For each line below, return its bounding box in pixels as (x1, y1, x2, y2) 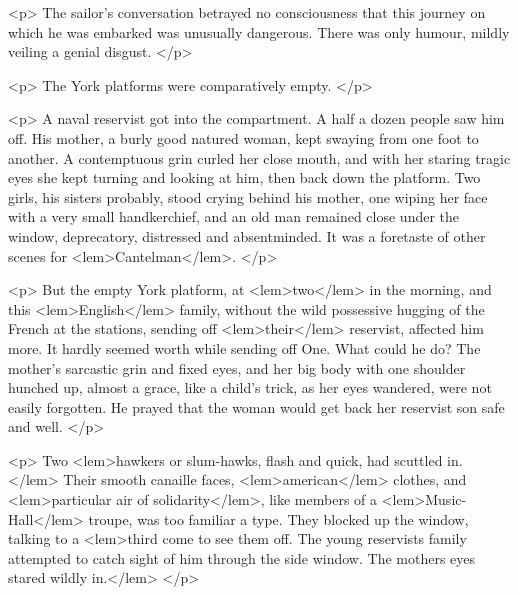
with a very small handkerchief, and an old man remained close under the (8, 206, 460, 227)
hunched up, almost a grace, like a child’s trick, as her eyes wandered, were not (8, 377, 492, 398)
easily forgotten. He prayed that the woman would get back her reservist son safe (8, 396, 505, 417)
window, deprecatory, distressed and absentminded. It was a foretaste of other (8, 225, 486, 246)
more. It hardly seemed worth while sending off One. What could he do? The (8, 337, 481, 358)
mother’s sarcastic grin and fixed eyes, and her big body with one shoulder (8, 357, 466, 378)
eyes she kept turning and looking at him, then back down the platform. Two (8, 167, 481, 188)
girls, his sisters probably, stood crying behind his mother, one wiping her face (8, 186, 488, 207)
